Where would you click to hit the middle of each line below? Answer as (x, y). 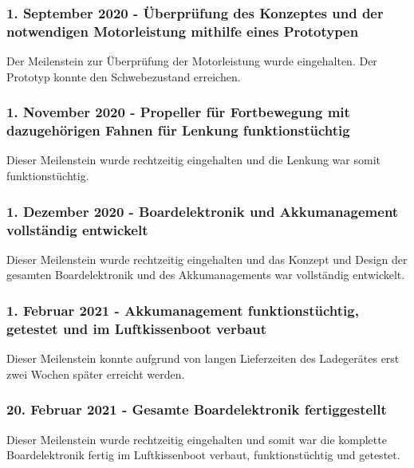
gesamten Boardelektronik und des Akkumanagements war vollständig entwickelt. (206, 275)
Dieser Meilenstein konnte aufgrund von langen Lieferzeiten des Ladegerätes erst (203, 358)
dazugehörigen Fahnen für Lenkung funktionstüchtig (178, 130)
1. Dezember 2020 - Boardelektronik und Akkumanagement (203, 211)
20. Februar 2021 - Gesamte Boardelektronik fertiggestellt (197, 409)
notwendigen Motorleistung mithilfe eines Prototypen (183, 31)
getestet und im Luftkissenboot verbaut (137, 328)
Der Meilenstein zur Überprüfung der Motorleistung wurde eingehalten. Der (192, 61)
